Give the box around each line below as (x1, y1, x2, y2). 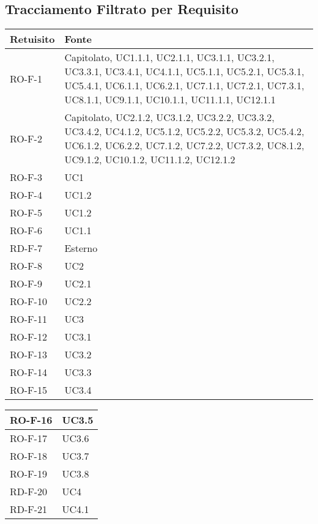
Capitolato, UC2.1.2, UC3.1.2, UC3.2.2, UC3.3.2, (64, 110, 275, 125)
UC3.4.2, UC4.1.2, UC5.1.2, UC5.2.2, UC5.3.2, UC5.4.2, (64, 124, 305, 139)
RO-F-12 (10, 330, 47, 344)
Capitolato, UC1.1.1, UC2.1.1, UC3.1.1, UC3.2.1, (64, 50, 275, 65)
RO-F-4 (10, 188, 42, 202)
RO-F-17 (10, 431, 47, 446)
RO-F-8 (10, 259, 42, 273)
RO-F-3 (10, 170, 42, 185)
